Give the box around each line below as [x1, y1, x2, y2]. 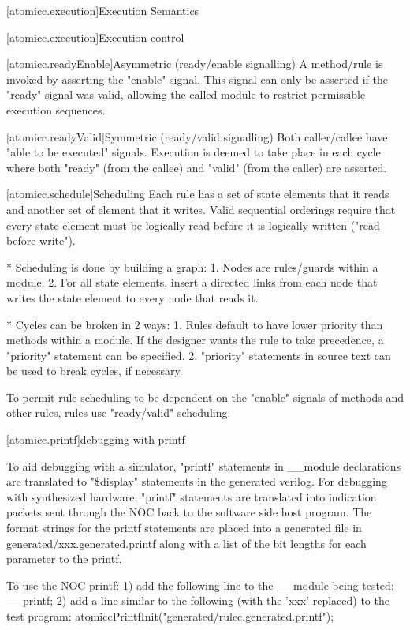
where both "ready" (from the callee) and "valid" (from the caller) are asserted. [6, 159, 387, 175]
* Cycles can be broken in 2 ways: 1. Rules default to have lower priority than [6, 316, 383, 332]
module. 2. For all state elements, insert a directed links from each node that [6, 274, 378, 291]
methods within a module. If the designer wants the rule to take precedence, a [6, 332, 384, 348]
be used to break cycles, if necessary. [6, 362, 183, 379]
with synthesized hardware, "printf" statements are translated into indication [6, 488, 377, 504]
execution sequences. [6, 101, 106, 118]
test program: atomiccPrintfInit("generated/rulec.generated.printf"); [6, 608, 334, 624]
